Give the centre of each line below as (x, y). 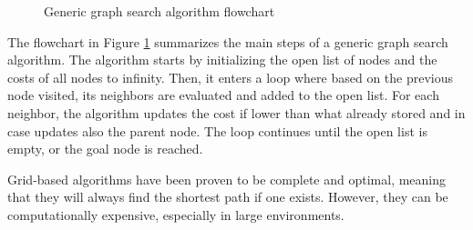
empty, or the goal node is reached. (105, 149)
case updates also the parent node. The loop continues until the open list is (217, 130)
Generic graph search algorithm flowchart (159, 11)
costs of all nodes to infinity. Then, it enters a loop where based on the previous (231, 77)
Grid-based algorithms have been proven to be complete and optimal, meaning (227, 179)
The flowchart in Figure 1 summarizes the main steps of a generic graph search (228, 41)
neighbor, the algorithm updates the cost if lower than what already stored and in (236, 112)
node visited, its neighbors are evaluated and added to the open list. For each (223, 95)
